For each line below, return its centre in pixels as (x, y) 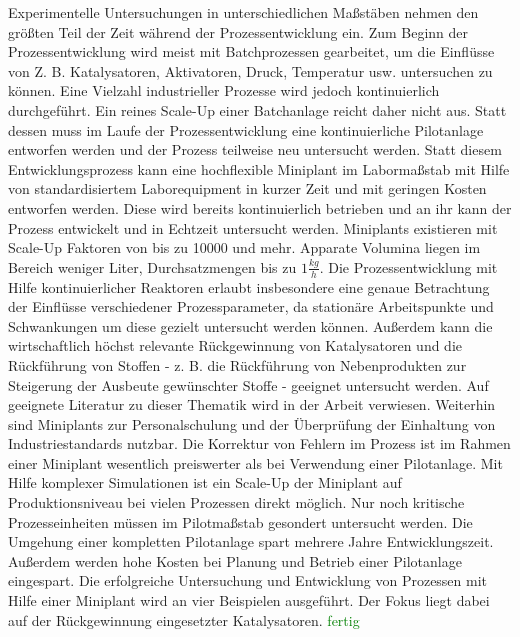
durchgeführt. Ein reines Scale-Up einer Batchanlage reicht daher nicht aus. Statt (257, 109)
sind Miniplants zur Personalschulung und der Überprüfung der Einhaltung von (252, 423)
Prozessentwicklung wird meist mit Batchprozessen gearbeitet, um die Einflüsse (251, 51)
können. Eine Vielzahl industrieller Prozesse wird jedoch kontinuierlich (224, 90)
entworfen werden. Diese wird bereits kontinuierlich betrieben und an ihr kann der (260, 207)
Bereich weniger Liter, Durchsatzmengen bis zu (152, 266)
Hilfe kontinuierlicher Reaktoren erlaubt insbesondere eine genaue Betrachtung (249, 286)
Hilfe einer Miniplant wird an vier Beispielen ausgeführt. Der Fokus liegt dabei (249, 600)
